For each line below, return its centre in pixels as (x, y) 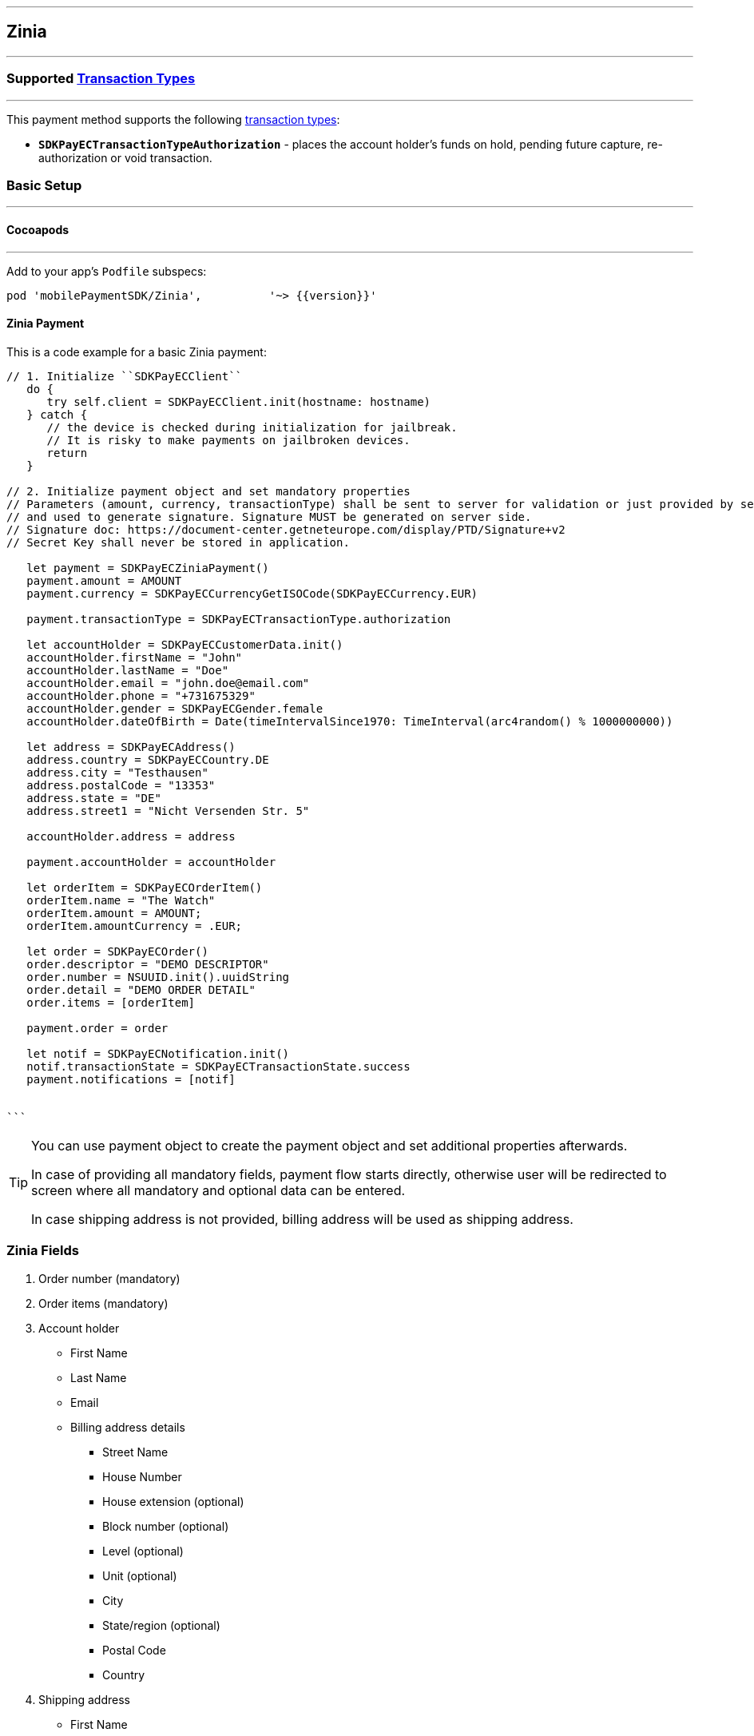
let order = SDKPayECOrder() (117, 951)
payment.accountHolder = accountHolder (151, 862)
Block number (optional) (166, 1526)
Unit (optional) (140, 1575)
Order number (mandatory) (109, 1278)
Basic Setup (44, 185)
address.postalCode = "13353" (121, 785)
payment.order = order (97, 1028)
